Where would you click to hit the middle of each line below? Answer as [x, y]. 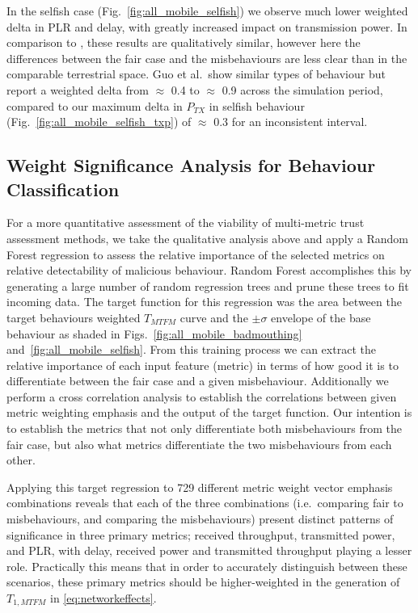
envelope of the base [321, 317]
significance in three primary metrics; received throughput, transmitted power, [201, 534]
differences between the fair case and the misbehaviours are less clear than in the [207, 58]
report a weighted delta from [78, 89]
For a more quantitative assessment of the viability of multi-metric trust [186, 223]
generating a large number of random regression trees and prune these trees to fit [208, 286]
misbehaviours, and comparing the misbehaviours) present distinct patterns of [200, 519]
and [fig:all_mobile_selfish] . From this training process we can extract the [191, 349]
